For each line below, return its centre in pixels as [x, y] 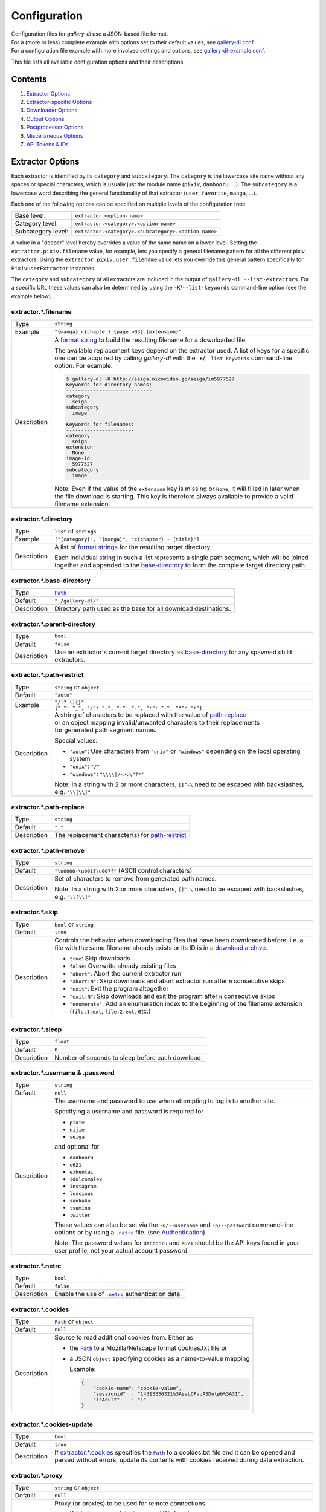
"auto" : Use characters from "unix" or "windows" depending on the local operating [185, 751]
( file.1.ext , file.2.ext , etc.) [110, 1011]
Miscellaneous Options [55, 135]
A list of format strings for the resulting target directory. [133, 547]
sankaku [80, 1201]
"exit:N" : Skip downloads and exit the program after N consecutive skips [172, 996]
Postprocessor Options [55, 128]
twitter [80, 1215]
